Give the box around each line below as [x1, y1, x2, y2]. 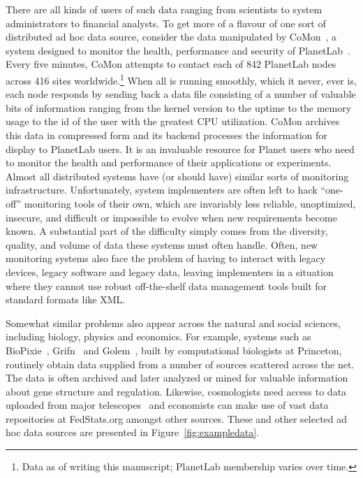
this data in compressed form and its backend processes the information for [6, 128, 327, 142]
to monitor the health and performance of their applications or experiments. [6, 155, 332, 170]
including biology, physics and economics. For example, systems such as [6, 329, 311, 344]
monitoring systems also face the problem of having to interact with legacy [6, 251, 326, 266]
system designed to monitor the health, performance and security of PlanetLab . [6, 43, 350, 57]
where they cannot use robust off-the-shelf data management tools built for [6, 278, 327, 293]
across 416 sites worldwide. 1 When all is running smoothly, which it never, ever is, [6, 71, 357, 87]
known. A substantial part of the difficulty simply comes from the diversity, [6, 224, 328, 238]
